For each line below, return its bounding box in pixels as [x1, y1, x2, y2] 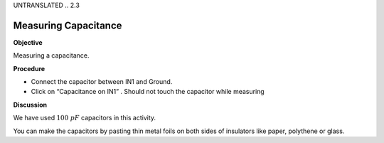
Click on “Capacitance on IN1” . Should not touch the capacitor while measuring [31, 88, 265, 96]
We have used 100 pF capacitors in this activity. [13, 114, 156, 122]
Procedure [13, 64, 46, 73]
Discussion [13, 100, 48, 109]
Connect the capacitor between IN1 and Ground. [31, 78, 173, 86]
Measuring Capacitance [13, 19, 122, 31]
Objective [13, 38, 43, 46]
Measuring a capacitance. [13, 51, 90, 60]
